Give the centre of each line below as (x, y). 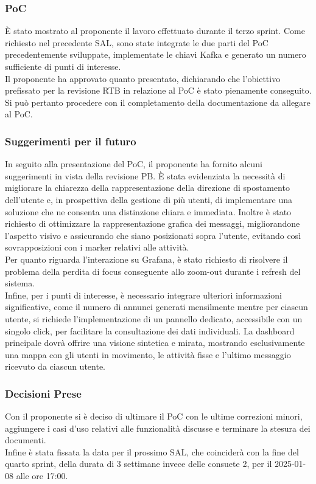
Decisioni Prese (43, 393)
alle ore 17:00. (42, 476)
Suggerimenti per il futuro (71, 141)
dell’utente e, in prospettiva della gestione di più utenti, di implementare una (149, 199)
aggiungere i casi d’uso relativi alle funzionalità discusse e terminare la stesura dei (158, 428)
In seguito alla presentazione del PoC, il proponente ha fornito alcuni (134, 164)
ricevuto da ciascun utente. (55, 366)
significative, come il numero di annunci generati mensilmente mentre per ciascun (156, 307)
